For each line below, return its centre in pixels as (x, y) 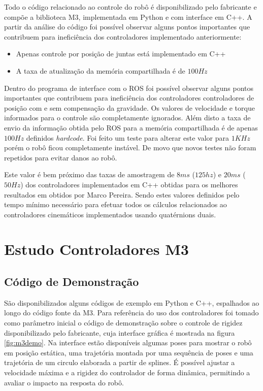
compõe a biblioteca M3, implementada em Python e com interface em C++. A (128, 17)
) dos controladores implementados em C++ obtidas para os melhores (129, 184)
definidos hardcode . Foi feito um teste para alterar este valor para (127, 137)
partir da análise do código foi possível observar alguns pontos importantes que (127, 27)
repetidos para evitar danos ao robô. (61, 157)
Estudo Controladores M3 (96, 249)
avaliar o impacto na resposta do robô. (64, 382)
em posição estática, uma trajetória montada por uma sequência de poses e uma (129, 352)
